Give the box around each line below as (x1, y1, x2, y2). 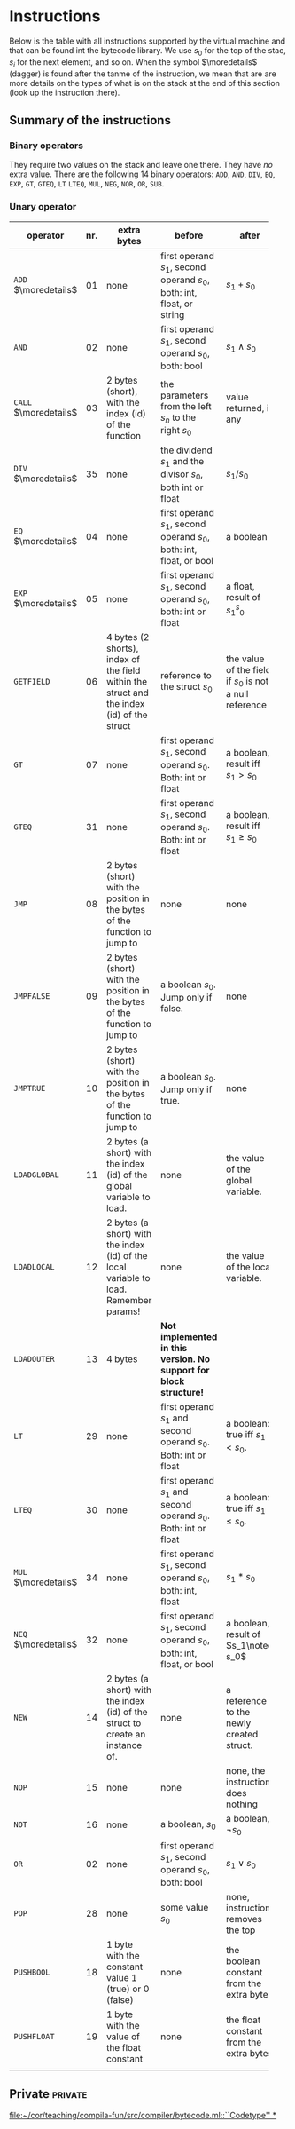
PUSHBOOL (13, 1967, 50, 1977)
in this (160, 1342, 188, 1355)
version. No (160, 1353, 211, 1365)
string (160, 308, 185, 321)
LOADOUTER (13, 1354, 55, 1365)
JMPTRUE (13, 1083, 46, 1094)
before (174, 229, 204, 241)
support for (160, 1365, 210, 1377)
